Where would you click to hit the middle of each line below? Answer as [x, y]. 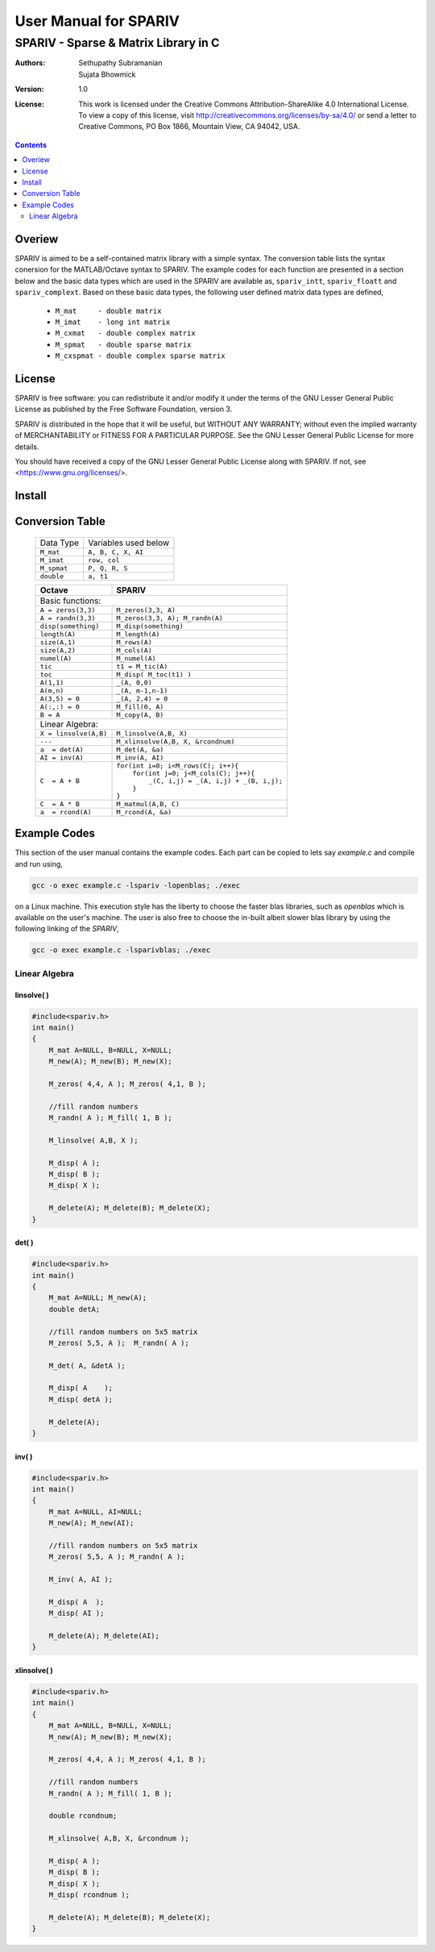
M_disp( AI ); [77, 1613]
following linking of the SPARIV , [67, 929]
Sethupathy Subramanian [120, 63]
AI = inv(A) [62, 757]
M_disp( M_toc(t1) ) [154, 674]
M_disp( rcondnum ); [89, 1895]
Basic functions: [70, 601]
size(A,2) [58, 650]
